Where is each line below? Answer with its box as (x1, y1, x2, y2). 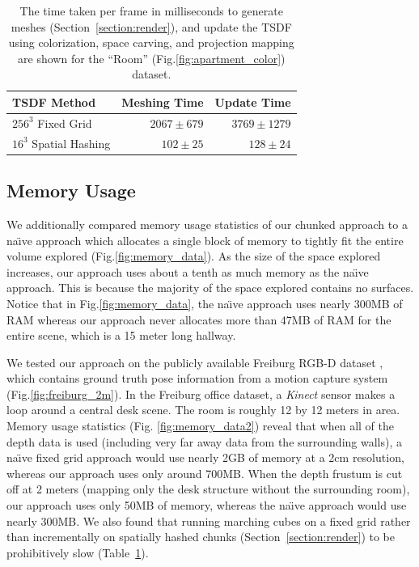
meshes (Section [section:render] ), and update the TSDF (11, 18, 292, 35)
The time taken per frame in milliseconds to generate (19, 2, 283, 19)
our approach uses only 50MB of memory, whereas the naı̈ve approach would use (6, 497, 407, 514)
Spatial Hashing (32, 134, 111, 151)
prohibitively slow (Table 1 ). (6, 544, 149, 561)
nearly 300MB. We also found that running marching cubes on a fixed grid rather (6, 512, 411, 529)
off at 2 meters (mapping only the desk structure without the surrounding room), (6, 480, 410, 497)
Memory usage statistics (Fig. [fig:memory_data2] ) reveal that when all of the (6, 417, 394, 434)
